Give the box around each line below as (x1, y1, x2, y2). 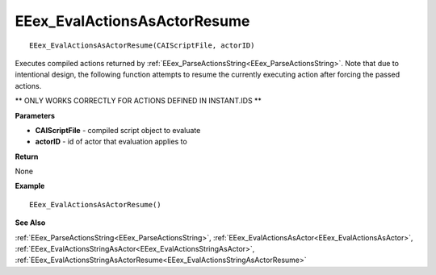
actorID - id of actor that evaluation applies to (35, 137, 187, 147)
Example (15, 181, 45, 191)
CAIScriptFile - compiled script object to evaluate (35, 125, 201, 135)
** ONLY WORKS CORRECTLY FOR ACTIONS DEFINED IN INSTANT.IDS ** (15, 96, 262, 106)
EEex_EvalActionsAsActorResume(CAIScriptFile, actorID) (29, 40, 255, 50)
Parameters (15, 110, 56, 120)
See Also (15, 218, 46, 227)
